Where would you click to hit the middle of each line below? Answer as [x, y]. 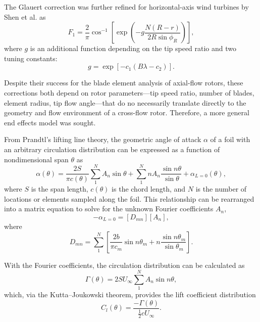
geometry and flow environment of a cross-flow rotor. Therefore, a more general [127, 112]
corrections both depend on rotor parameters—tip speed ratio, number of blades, [129, 92]
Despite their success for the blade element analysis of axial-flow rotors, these [124, 83]
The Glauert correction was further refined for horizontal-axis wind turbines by [126, 7]
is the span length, [60, 189]
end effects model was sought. [50, 122]
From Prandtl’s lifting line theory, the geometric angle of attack [103, 139]
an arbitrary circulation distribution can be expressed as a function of [112, 149]
